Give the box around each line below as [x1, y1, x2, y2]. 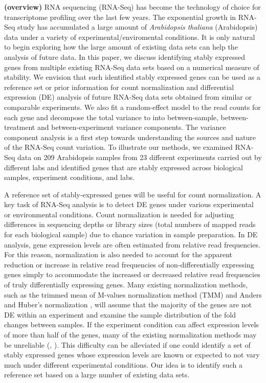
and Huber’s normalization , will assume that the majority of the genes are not [4, 299, 252, 310]
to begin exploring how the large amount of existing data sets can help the [4, 41, 238, 52]
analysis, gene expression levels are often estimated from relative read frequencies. [4, 239, 260, 250]
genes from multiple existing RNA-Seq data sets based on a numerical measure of [4, 61, 259, 72]
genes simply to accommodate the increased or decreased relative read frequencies [4, 269, 260, 280]
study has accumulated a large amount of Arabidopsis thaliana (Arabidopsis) [17, 21, 258, 32]
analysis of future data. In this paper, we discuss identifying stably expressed [4, 51, 246, 62]
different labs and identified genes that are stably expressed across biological [4, 162, 243, 172]
